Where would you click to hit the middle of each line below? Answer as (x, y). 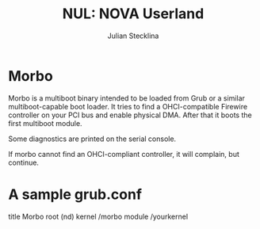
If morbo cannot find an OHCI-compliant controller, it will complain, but (124, 154)
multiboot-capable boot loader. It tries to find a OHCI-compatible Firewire (128, 106)
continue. (24, 162)
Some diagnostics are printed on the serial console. (92, 139)
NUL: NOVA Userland (133, 14)
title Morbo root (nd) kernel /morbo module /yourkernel (98, 216)
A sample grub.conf (75, 194)
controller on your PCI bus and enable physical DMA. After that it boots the (130, 115)
